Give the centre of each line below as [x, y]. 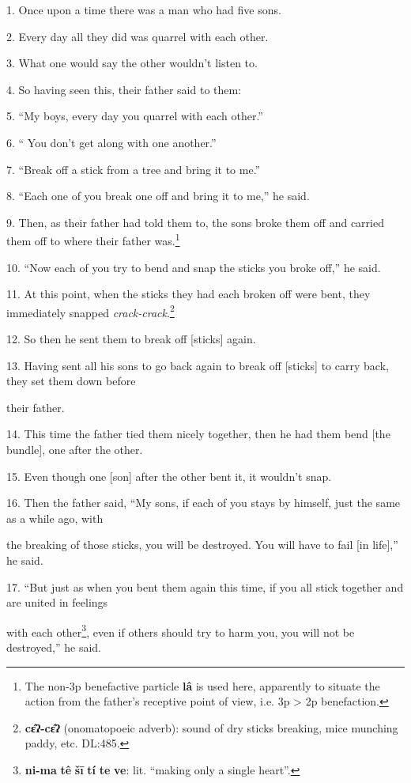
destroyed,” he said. [54, 647]
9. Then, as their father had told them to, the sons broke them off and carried [195, 222]
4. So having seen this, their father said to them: [124, 89]
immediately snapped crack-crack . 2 [90, 311]
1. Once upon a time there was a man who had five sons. [144, 9]
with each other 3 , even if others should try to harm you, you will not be [181, 630]
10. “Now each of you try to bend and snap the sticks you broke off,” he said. [194, 267]
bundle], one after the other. [75, 449]
